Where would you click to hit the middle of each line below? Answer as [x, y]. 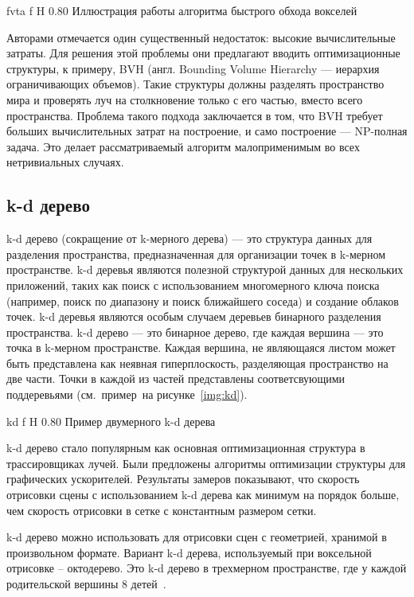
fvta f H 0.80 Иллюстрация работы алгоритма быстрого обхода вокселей [182, 10]
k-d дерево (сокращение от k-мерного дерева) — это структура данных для [189, 238]
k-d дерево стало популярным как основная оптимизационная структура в [186, 448]
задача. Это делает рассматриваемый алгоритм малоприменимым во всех [183, 146]
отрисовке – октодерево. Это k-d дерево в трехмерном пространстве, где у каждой [207, 568]
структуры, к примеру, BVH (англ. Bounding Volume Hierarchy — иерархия [193, 68]
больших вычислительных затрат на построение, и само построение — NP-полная [207, 131]
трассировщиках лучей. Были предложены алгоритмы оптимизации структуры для [206, 463]
